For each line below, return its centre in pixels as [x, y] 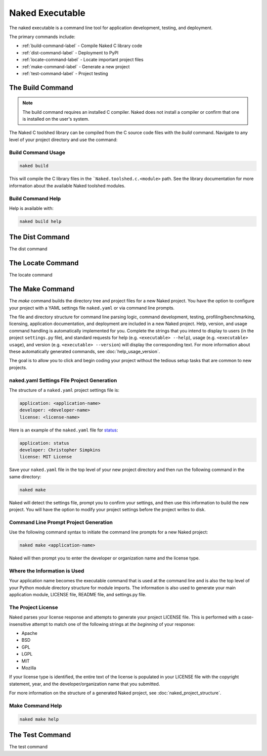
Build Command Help [35, 198]
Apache [29, 633]
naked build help [41, 221]
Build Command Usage [37, 152]
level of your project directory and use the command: [63, 140]
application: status [44, 443]
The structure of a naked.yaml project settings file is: [64, 390]
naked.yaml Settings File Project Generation [63, 380]
